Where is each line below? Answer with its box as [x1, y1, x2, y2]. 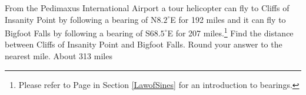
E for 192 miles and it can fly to [170, 13, 286, 25]
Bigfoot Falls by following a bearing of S [5, 26, 150, 39]
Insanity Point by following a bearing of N [5, 13, 157, 25]
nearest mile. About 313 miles [5, 50, 112, 62]
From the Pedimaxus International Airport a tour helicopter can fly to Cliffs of [5, 2, 290, 13]
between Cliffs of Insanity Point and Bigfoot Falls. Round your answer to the [5, 38, 282, 50]
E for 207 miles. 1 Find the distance [167, 25, 294, 39]
